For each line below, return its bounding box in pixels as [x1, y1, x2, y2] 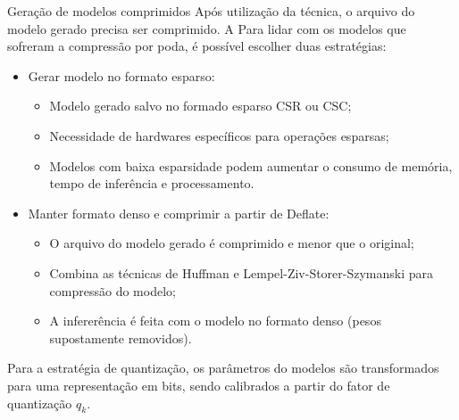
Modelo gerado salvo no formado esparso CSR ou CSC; [49, 96, 352, 115]
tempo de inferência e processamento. [49, 174, 255, 193]
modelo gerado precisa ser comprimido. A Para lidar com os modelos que [7, 19, 406, 37]
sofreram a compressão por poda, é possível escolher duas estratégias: [7, 37, 387, 55]
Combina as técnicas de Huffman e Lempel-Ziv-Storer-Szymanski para [49, 263, 434, 282]
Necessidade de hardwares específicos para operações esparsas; [49, 126, 389, 144]
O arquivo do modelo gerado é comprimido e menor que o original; [49, 234, 414, 252]
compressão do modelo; [49, 281, 176, 300]
